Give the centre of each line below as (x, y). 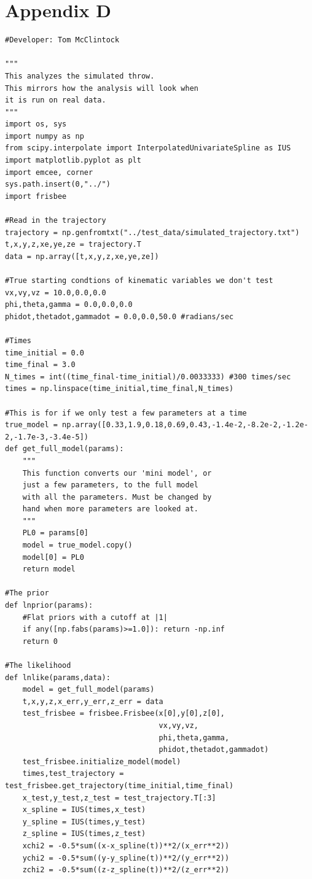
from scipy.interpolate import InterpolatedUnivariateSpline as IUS (148, 148)
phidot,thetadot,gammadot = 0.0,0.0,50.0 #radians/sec (119, 316)
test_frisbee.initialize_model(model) (102, 761)
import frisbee (36, 196)
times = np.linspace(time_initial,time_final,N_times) (119, 389)
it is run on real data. (56, 100)
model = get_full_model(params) (88, 690)
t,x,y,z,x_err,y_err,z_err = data (93, 701)
